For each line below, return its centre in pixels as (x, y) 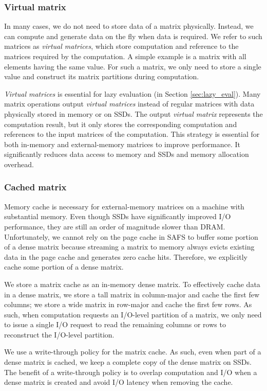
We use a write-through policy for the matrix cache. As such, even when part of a (133, 352)
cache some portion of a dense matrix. (64, 267)
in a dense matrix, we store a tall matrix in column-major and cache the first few (132, 294)
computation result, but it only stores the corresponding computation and (121, 124)
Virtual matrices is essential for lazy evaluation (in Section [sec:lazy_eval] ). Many (132, 93)
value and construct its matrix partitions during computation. (102, 76)
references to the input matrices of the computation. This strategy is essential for (132, 134)
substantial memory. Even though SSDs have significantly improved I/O (118, 216)
